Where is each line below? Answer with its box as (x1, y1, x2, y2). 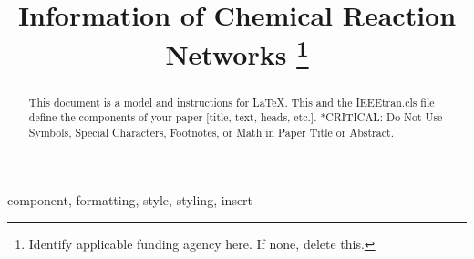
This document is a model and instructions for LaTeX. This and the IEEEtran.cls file (28, 94, 435, 109)
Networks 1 (165, 32, 309, 73)
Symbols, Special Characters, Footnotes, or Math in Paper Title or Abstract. (28, 125, 394, 140)
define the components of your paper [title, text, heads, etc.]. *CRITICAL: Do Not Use (28, 109, 443, 125)
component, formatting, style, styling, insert (7, 190, 253, 209)
